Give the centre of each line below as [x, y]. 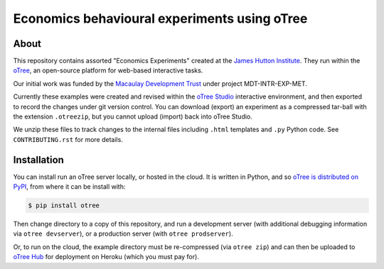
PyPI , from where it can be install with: [69, 187]
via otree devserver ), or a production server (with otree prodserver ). [123, 234]
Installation [38, 160]
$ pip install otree [64, 205]
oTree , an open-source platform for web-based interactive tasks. [108, 70]
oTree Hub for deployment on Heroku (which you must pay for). [106, 257]
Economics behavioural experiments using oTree [160, 18]
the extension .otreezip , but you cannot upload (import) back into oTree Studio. [133, 116]
